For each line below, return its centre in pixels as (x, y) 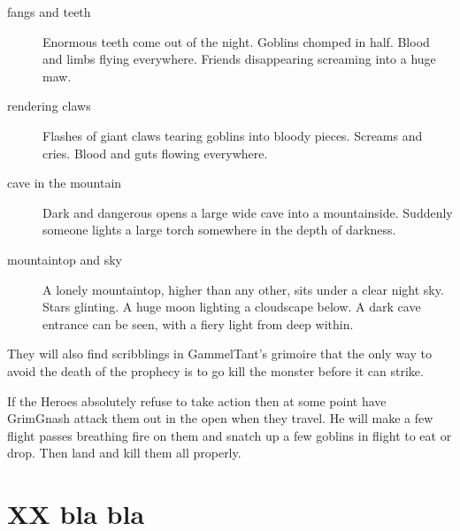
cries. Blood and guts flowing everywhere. (155, 153)
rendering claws (49, 106)
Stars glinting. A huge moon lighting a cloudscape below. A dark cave (232, 307)
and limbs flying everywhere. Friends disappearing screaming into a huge (239, 59)
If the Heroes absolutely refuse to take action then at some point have (197, 400)
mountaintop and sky (65, 259)
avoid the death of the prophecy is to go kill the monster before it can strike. (215, 370)
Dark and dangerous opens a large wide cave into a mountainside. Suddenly (248, 212)
